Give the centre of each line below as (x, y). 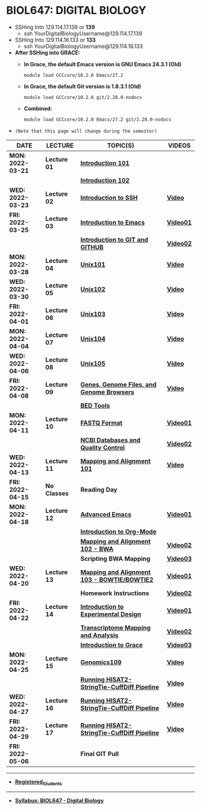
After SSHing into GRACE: (48, 52)
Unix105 (93, 363)
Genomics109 (101, 662)
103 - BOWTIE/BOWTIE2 (117, 579)
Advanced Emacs (106, 514)
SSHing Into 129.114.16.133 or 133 (55, 40)
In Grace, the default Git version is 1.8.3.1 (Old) (83, 86)
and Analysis (99, 635)
